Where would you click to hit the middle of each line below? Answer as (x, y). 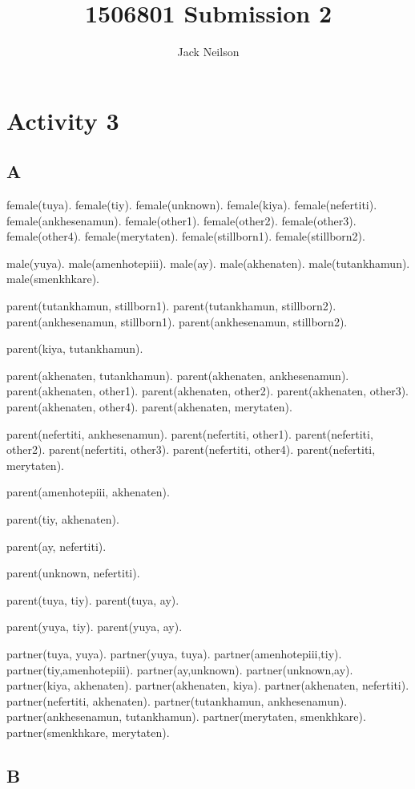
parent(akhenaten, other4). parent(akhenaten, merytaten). (149, 407)
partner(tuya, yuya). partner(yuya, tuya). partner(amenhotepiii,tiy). (174, 653)
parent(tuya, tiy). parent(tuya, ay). (93, 599)
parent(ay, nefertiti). (56, 546)
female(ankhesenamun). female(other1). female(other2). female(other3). (181, 220)
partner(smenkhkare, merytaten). (88, 732)
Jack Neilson (208, 52)
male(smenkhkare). (53, 279)
